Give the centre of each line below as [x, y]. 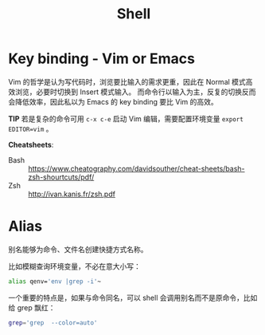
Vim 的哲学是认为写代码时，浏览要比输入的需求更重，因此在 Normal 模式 [127, 81]
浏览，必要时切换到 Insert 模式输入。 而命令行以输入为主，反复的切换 [129, 92]
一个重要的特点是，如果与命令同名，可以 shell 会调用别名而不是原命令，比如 [133, 298]
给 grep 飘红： [32, 307]
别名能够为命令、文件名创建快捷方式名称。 [78, 249]
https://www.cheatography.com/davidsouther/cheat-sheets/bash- [136, 168]
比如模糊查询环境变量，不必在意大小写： [74, 266]
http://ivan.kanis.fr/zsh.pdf [72, 194]
